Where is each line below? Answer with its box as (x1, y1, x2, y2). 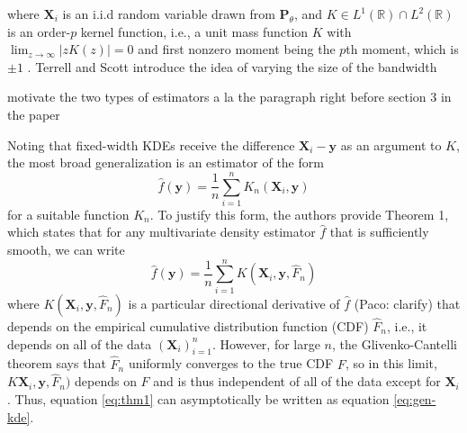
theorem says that (7, 354, 106, 373)
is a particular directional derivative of (128, 293, 340, 312)
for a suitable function (7, 204, 130, 223)
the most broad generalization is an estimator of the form (7, 153, 324, 172)
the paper (7, 104, 60, 123)
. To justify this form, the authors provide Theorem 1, (149, 204, 449, 223)
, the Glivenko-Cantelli (331, 334, 457, 353)
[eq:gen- (393, 390, 436, 409)
